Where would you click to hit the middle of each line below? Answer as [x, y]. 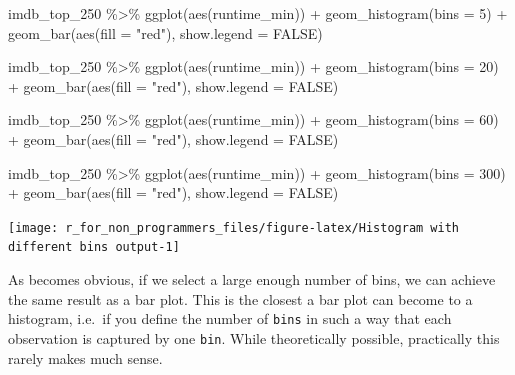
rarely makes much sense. [85, 357]
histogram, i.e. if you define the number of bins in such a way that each [230, 318]
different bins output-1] [94, 247]
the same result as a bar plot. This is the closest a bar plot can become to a [240, 298]
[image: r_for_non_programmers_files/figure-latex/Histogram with [234, 227]
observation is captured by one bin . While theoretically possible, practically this [254, 337]
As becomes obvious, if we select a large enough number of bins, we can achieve [252, 279]
